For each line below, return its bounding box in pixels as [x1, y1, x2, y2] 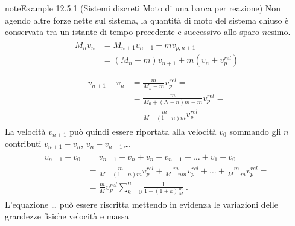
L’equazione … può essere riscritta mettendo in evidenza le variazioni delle [5, 198, 278, 210]
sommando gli [229, 124, 281, 137]
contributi [5, 137, 42, 150]
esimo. [267, 25, 291, 38]
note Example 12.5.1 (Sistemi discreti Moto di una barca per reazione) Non [5, 2, 281, 14]
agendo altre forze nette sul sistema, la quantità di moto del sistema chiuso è [5, 13, 289, 26]
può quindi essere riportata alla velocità [69, 124, 217, 137]
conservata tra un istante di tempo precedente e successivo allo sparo [5, 25, 260, 38]
